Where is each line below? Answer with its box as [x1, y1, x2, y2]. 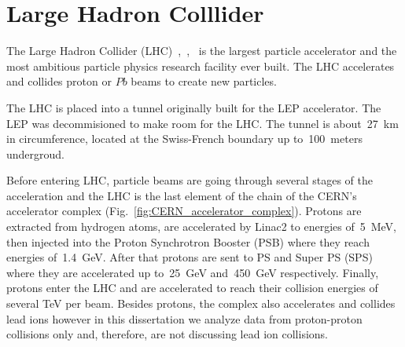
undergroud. [6, 145, 65, 162]
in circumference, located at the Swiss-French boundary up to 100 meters [6, 130, 363, 147]
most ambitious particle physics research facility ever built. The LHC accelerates [6, 57, 395, 74]
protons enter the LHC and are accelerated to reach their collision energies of [6, 279, 378, 296]
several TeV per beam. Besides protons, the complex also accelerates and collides [6, 295, 396, 312]
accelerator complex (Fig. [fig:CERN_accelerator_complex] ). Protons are [6, 203, 362, 219]
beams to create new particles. [131, 73, 277, 89]
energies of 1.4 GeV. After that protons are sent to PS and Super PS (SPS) [6, 249, 373, 265]
